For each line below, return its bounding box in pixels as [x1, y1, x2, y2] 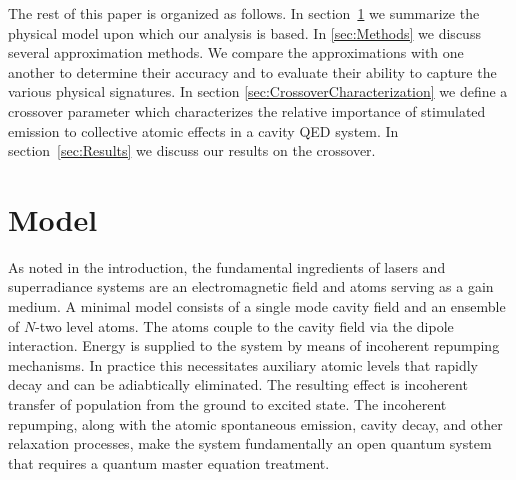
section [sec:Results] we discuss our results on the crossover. [8, 140, 376, 161]
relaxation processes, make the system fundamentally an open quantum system [8, 433, 492, 454]
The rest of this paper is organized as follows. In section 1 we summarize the [8, 3, 480, 23]
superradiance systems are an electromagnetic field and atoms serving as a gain [8, 276, 494, 297]
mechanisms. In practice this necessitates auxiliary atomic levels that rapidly [8, 354, 479, 375]
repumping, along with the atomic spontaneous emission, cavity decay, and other [8, 413, 503, 434]
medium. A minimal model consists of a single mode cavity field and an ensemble [8, 296, 506, 317]
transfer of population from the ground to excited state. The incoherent [8, 394, 447, 415]
